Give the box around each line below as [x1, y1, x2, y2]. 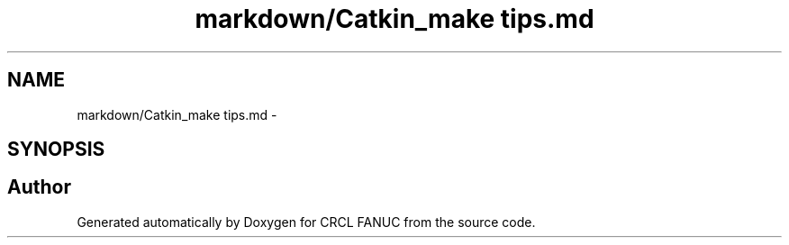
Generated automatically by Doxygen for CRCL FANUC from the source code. [77, 213, 536, 230]
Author [7, 176, 71, 199]
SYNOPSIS [7, 138, 105, 161]
